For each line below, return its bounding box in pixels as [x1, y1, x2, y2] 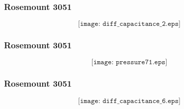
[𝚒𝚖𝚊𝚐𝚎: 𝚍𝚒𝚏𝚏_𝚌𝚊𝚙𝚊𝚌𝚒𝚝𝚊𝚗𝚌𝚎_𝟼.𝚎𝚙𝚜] [78, 97, 181, 105]
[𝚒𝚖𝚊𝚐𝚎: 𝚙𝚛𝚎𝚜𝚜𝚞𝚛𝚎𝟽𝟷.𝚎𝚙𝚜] [91, 59, 168, 66]
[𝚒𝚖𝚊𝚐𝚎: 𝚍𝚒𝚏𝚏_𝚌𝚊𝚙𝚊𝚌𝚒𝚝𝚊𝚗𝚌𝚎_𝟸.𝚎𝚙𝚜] [78, 20, 181, 28]
